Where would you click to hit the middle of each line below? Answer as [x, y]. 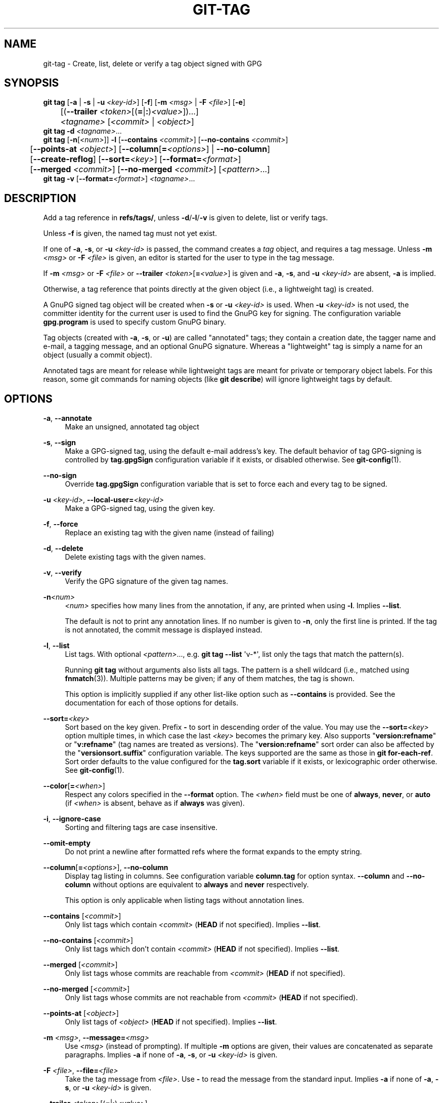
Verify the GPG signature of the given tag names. [146, 581]
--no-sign [60, 476]
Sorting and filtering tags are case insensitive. [141, 828]
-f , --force [61, 524]
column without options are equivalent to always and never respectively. [187, 885]
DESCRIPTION [40, 198]
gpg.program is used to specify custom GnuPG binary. [135, 322]
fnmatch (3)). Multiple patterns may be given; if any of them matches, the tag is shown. [210, 679]
